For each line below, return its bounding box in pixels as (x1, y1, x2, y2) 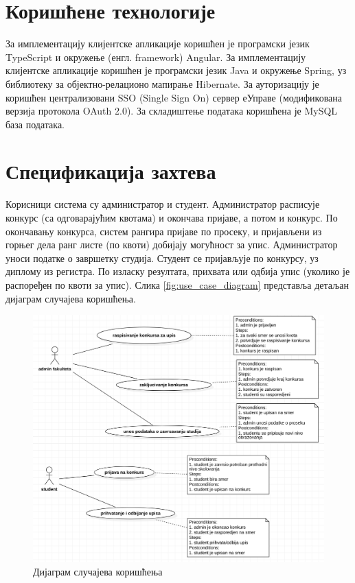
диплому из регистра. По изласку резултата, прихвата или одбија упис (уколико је (5, 264, 350, 278)
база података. (5, 117, 65, 131)
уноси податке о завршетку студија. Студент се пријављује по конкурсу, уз (5, 250, 319, 265)
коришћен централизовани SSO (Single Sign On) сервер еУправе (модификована (5, 90, 342, 104)
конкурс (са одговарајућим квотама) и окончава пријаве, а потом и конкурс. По (5, 211, 338, 224)
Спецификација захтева (5, 157, 216, 185)
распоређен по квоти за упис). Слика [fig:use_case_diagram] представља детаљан (5, 277, 349, 291)
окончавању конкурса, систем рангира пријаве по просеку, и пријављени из (5, 224, 322, 238)
